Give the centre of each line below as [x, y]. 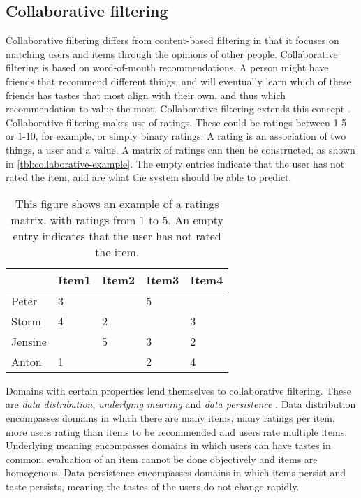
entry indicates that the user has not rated [117, 235]
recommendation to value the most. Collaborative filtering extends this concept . [178, 109]
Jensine [29, 341]
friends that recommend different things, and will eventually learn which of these [178, 81]
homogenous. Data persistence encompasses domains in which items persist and [176, 473]
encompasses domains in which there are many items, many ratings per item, [170, 417]
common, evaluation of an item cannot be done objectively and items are [162, 459]
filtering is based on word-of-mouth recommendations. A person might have [167, 67]
